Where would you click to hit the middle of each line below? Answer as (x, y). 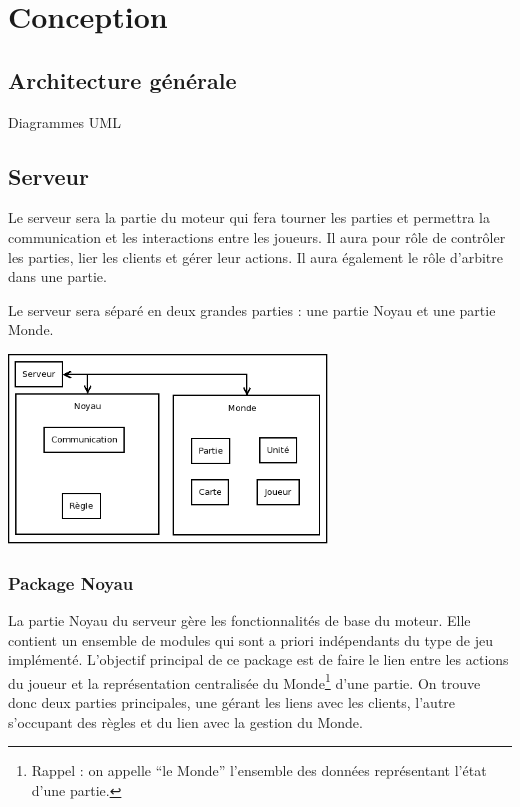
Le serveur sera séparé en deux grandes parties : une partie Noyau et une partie (252, 309)
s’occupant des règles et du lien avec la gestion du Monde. (185, 721)
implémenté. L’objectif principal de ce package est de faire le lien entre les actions (258, 659)
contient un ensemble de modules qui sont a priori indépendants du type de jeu (250, 639)
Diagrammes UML (64, 121)
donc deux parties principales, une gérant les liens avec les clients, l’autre (232, 701)
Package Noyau (71, 582)
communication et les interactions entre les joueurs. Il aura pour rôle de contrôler (257, 236)
